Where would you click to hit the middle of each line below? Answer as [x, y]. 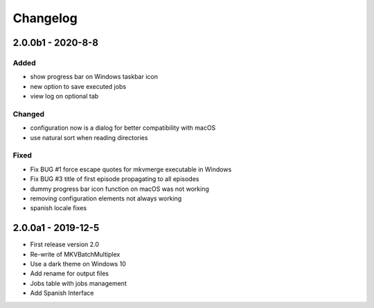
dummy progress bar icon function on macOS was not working [119, 189]
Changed [29, 114]
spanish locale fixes [58, 208]
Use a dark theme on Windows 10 [78, 264]
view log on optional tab [64, 96]
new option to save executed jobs [78, 86]
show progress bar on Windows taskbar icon [94, 77]
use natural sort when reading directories [89, 137]
